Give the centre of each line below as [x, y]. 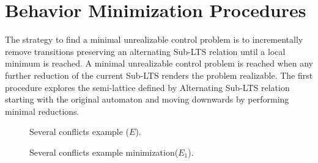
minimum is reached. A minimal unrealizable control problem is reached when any [159, 63]
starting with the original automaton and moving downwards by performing [147, 99]
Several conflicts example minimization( [104, 152]
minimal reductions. [42, 111]
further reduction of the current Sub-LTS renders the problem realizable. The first [159, 75]
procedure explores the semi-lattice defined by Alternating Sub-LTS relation [147, 87]
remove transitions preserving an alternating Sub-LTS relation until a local [145, 51]
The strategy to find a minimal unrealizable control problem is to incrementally [154, 39]
